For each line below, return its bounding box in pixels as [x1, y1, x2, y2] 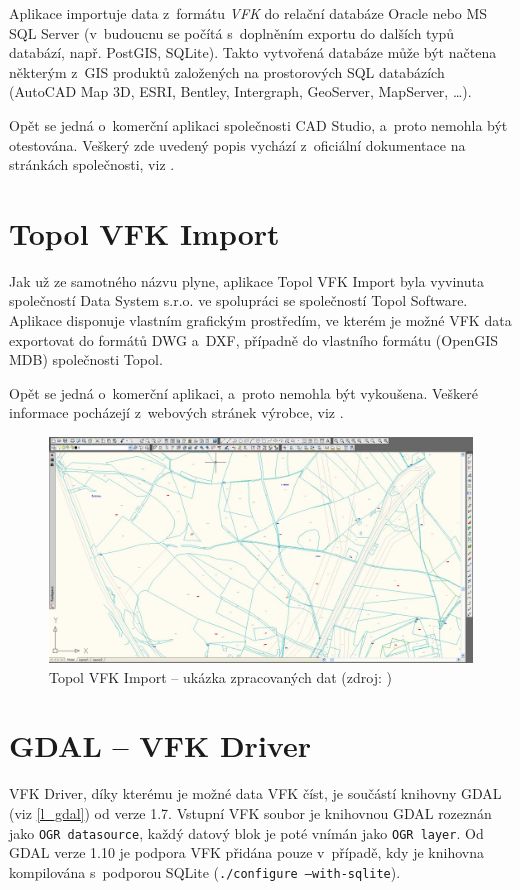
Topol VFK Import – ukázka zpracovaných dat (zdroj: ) [49, 666, 392, 687]
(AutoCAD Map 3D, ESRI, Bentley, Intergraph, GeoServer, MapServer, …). [9, 81, 472, 102]
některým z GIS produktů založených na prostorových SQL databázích [9, 61, 445, 82]
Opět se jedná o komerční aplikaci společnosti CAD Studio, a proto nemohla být [9, 114, 508, 135]
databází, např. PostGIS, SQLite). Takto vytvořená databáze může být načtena [9, 42, 497, 63]
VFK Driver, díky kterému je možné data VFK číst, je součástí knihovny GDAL [9, 783, 502, 804]
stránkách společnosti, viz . [9, 154, 175, 175]
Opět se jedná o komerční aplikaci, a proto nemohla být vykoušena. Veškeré [9, 382, 478, 403]
